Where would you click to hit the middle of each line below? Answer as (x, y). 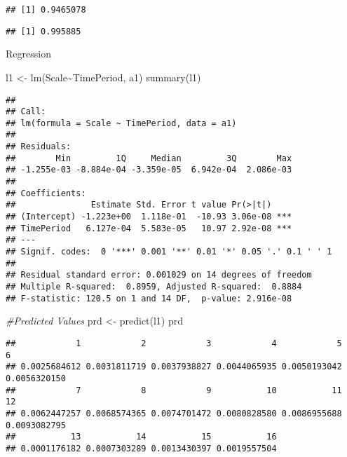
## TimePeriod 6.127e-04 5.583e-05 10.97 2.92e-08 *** (149, 228)
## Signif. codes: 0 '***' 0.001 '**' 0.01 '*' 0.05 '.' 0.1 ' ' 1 (169, 252)
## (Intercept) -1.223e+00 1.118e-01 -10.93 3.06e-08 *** (149, 217)
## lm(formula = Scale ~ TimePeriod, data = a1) (121, 123)
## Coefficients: (46, 193)
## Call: (26, 112)
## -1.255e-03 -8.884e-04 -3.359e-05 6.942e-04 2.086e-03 (149, 170)
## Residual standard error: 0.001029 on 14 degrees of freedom (159, 275)
